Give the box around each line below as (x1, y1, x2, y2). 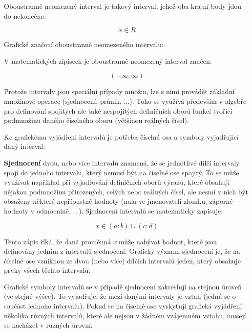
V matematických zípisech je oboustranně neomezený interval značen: (4, 55, 212, 66)
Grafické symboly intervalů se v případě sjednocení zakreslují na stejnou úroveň (4, 281, 242, 291)
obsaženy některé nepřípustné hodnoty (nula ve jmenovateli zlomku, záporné (4, 196, 233, 206)
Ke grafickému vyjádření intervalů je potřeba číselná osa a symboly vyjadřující (4, 131, 239, 142)
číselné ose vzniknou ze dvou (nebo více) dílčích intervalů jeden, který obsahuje (4, 255, 241, 265)
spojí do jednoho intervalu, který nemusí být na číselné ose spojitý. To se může (4, 167, 239, 177)
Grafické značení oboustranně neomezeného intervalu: (4, 39, 164, 49)
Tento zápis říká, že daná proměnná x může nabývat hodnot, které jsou (4, 236, 217, 246)
